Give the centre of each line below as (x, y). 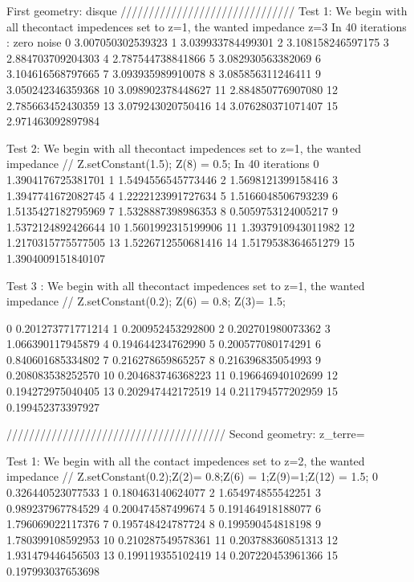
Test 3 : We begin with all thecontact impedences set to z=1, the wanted (186, 285)
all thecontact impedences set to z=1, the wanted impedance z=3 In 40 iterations (207, 26)
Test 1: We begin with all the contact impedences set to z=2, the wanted (186, 460)
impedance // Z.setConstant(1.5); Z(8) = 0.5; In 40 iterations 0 (163, 164)
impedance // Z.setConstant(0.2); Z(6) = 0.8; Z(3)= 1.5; (146, 301)
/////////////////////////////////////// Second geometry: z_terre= (186, 434)
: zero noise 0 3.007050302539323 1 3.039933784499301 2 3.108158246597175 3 (198, 42)
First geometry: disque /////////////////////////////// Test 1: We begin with (207, 10)
